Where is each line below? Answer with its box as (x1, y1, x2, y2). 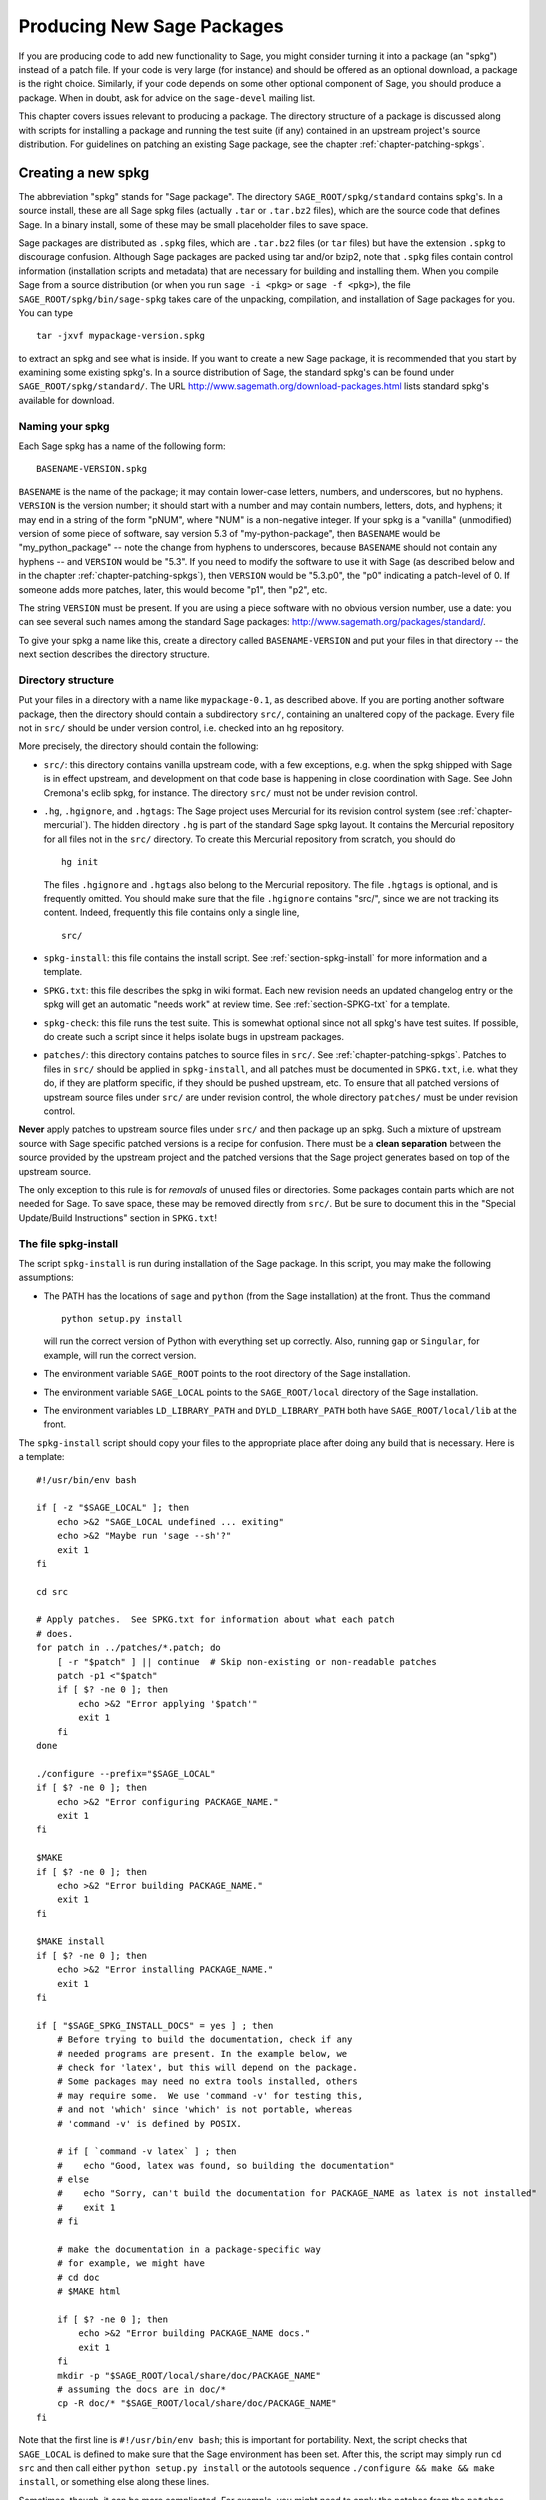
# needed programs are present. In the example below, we (56, 2048, 348, 2059)
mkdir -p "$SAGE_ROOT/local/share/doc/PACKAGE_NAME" (56, 2370, 322, 2381)
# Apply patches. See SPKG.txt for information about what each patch (36, 1614, 395, 1625)
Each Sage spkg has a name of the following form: (18, 440, 226, 452)
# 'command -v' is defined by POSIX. (56, 2118, 242, 2129)
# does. (36, 1628, 74, 1639)
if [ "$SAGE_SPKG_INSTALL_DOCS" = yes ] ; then (36, 2020, 274, 2031)
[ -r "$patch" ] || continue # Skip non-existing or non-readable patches (56, 1656, 437, 1667)
